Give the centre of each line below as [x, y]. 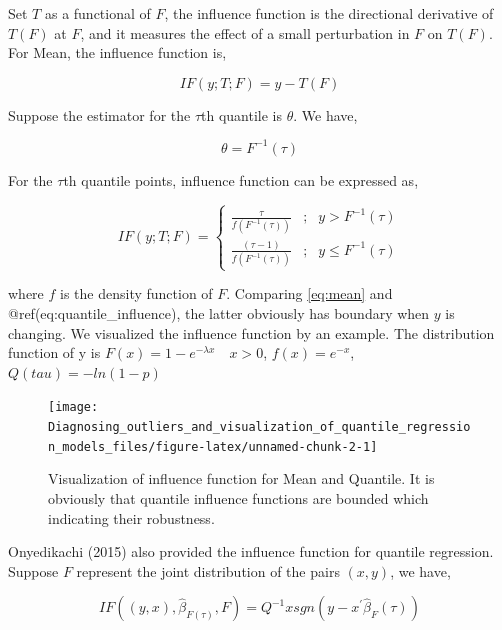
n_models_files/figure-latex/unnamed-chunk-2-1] [213, 446]
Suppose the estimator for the [99, 114]
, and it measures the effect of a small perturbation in [245, 32]
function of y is [54, 352]
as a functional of [97, 13]
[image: [73, 407]
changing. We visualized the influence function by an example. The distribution [251, 332]
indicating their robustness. [131, 517]
